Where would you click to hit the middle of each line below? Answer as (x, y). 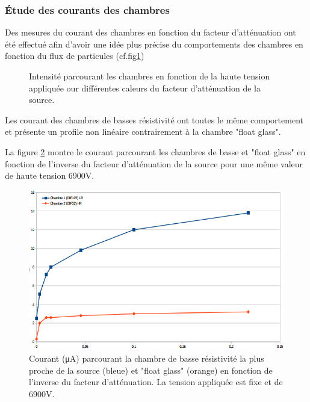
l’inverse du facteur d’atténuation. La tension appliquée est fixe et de (156, 382)
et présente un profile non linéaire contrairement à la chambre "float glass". (143, 131)
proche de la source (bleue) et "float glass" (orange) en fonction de (151, 370)
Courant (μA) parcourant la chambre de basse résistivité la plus (147, 358)
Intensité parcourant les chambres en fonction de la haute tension (150, 76)
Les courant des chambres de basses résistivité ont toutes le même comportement (154, 119)
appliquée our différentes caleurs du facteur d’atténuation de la (145, 88)
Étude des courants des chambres (87, 9)
